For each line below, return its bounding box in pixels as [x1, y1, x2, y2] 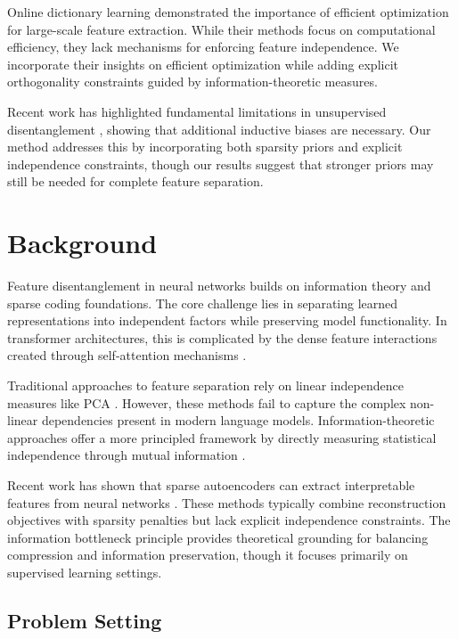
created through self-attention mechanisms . [7, 346, 247, 365]
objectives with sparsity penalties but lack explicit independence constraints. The [7, 511, 451, 529]
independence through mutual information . [7, 446, 246, 464]
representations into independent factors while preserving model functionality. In [7, 311, 447, 330]
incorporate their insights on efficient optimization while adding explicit [7, 54, 398, 73]
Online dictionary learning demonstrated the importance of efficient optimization [7, 3, 449, 20]
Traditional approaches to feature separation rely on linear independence [7, 376, 404, 395]
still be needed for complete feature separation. [7, 172, 264, 191]
